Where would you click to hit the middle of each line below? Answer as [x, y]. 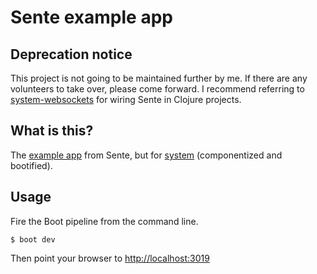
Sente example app [91, 17]
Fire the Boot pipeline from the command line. [104, 221]
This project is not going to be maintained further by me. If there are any [159, 78]
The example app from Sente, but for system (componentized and [146, 155]
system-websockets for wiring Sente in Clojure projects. [126, 99]
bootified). [31, 165]
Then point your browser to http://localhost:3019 [110, 258]
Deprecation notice [71, 54]
